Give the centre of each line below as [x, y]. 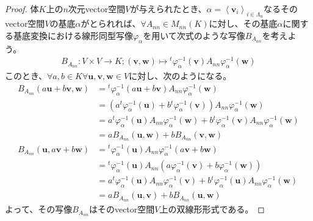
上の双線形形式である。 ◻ [212, 209]
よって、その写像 [39, 209]
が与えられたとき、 [168, 9]
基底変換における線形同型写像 [73, 35]
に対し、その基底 [243, 23]
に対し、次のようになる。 [180, 76]
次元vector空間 [97, 9]
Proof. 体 [22, 9]
